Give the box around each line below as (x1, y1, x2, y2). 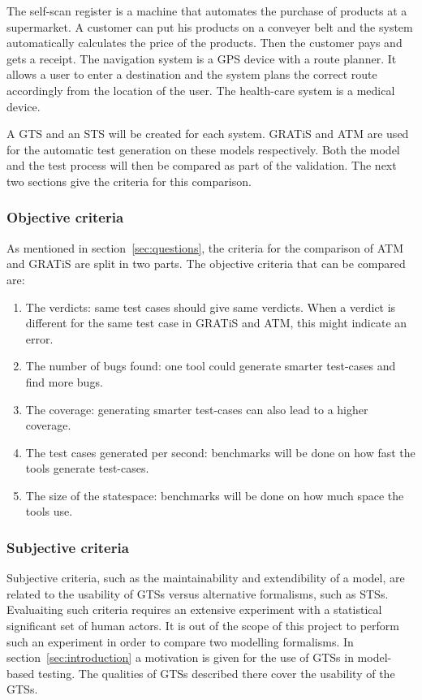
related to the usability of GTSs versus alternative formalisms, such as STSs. (6, 585, 389, 602)
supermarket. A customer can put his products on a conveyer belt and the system (6, 18, 413, 35)
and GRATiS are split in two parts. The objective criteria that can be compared (6, 255, 406, 272)
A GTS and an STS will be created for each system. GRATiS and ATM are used (6, 125, 409, 142)
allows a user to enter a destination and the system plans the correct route (6, 66, 377, 83)
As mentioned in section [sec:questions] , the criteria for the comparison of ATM (6, 239, 404, 256)
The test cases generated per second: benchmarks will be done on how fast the (25, 443, 416, 460)
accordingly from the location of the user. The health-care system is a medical (6, 81, 395, 98)
